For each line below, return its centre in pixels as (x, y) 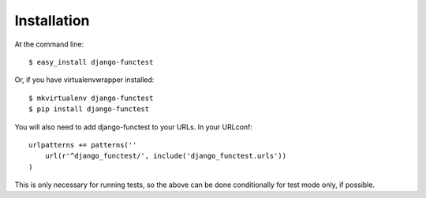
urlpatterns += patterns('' (83, 145)
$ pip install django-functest (89, 109)
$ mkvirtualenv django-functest (91, 98)
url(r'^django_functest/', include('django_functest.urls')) (166, 156)
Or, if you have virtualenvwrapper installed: (84, 80)
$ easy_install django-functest (91, 62)
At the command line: (49, 44)
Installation (52, 21)
